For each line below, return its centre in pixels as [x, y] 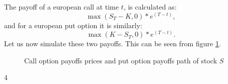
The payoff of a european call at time [61, 7]
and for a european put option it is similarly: [73, 25]
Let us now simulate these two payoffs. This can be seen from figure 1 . [112, 44]
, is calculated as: [150, 7]
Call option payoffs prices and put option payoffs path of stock [121, 60]
